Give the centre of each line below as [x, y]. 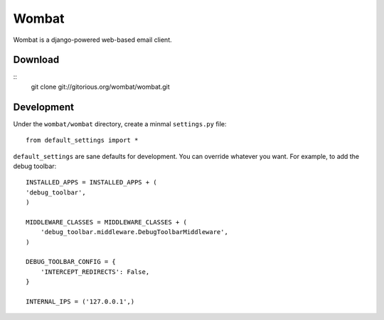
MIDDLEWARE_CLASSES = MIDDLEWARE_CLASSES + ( [107, 222]
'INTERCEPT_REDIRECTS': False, [95, 272]
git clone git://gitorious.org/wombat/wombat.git [100, 87]
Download [36, 60]
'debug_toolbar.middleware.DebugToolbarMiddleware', [134, 232]
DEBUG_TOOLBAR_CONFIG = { [71, 262]
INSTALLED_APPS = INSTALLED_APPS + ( [92, 182]
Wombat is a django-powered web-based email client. [92, 40]
